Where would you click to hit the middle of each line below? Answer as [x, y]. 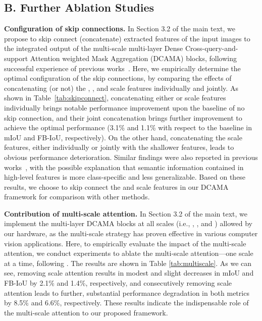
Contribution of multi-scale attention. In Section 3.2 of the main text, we [126, 213]
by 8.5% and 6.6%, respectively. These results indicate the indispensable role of [126, 303]
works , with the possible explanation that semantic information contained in [124, 167]
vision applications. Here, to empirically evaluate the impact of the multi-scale [125, 243]
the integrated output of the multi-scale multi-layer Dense [94, 48]
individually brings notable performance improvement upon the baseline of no [124, 107]
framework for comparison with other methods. [77, 197]
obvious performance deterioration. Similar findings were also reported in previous [131, 157]
